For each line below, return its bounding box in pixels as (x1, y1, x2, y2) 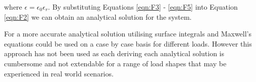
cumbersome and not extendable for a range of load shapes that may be (4, 58, 227, 68)
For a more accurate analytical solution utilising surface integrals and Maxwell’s (4, 28, 252, 39)
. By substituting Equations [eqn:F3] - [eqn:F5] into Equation (48, 2, 238, 12)
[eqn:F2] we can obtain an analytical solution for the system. (4, 11, 192, 22)
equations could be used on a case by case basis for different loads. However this (4, 38, 252, 49)
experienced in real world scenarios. (4, 68, 114, 78)
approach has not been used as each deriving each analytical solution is (4, 48, 225, 59)
